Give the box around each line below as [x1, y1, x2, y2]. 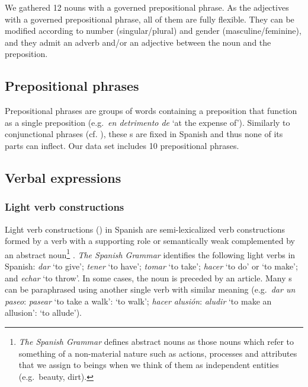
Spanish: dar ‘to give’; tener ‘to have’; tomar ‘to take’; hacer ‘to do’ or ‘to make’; [5, 259, 298, 272]
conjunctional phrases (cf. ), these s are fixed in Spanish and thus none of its [5, 128, 283, 140]
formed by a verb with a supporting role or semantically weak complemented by [5, 234, 295, 247]
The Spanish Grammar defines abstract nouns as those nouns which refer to [18, 335, 294, 347]
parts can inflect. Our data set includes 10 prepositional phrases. [5, 139, 239, 151]
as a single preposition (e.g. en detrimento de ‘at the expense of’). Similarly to [5, 116, 290, 128]
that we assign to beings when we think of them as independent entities [18, 359, 279, 371]
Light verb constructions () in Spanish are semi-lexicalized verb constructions [5, 223, 285, 235]
